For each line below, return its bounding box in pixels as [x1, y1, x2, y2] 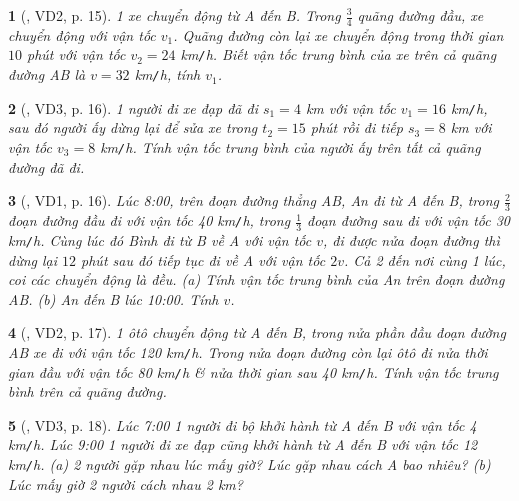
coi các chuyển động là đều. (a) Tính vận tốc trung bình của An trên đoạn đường [8, 269, 505, 290]
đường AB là [8, 64, 86, 85]
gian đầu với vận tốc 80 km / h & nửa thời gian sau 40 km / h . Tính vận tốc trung [8, 361, 499, 382]
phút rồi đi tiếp [310, 117, 403, 138]
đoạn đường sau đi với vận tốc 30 [307, 210, 510, 231]
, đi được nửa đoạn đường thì [323, 229, 500, 250]
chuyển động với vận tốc [8, 24, 156, 45]
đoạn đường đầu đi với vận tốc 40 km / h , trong [8, 210, 291, 231]
